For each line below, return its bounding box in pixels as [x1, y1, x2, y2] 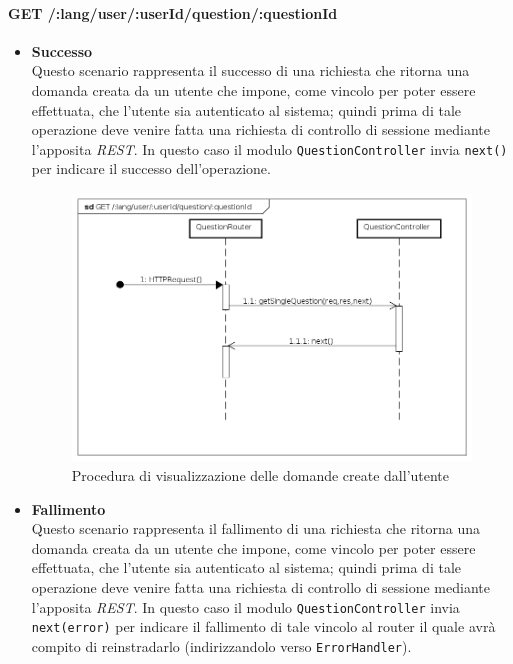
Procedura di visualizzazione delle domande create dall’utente [71, 465, 450, 486]
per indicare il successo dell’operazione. [31, 158, 271, 179]
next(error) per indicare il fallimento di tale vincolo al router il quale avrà [31, 616, 496, 637]
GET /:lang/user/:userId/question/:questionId [8, 2, 338, 23]
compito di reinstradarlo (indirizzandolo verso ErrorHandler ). [31, 635, 412, 656]
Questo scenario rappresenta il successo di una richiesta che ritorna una [31, 60, 470, 81]
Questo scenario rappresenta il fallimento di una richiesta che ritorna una [31, 518, 480, 539]
